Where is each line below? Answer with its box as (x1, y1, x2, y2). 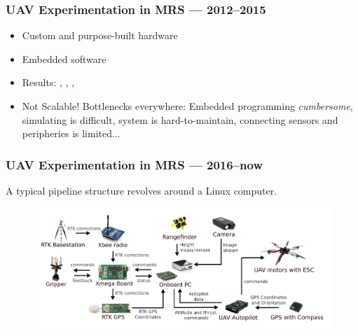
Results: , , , (22, 75, 75, 90)
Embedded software (22, 51, 106, 66)
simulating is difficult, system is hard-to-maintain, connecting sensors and (22, 112, 338, 127)
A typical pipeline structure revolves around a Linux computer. (6, 183, 277, 197)
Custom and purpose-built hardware (22, 28, 178, 43)
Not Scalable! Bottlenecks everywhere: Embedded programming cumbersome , (22, 99, 353, 113)
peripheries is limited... (22, 126, 121, 141)
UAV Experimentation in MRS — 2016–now (6, 155, 263, 173)
